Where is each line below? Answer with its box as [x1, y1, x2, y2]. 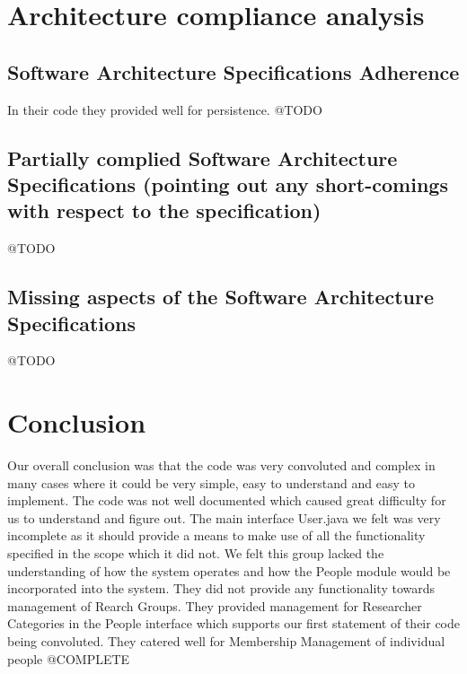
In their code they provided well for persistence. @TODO [7, 100, 322, 118]
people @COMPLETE [7, 649, 130, 668]
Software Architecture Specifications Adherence [7, 57, 460, 85]
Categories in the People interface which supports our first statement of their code [7, 614, 461, 633]
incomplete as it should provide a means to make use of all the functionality [7, 526, 426, 545]
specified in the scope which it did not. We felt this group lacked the [7, 544, 384, 563]
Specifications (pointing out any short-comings [7, 170, 448, 197]
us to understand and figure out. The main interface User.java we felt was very [7, 508, 441, 527]
